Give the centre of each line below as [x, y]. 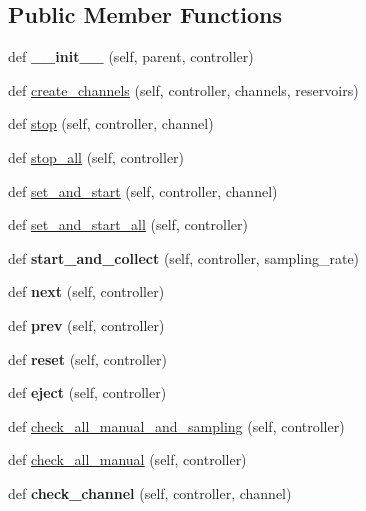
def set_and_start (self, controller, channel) [143, 190]
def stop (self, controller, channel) [111, 123]
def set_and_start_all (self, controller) [128, 224]
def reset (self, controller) [88, 358]
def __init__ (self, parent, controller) [131, 56]
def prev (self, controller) [86, 324]
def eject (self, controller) [87, 392]
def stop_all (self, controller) [96, 156]
